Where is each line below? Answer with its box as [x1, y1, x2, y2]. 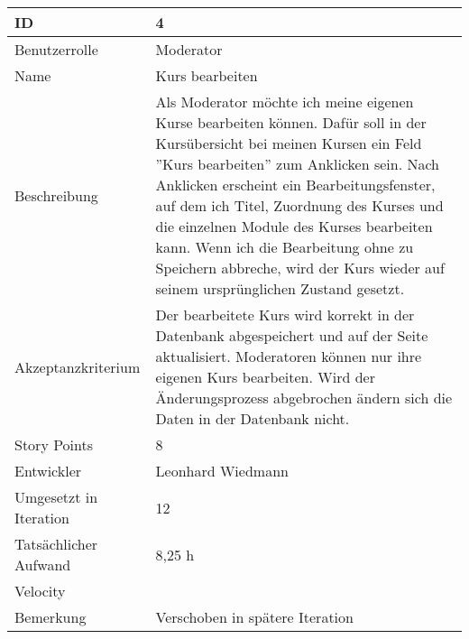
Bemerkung [14, 607, 87, 627]
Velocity [14, 580, 66, 601]
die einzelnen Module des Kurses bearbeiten [155, 216, 433, 236]
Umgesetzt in [14, 486, 98, 507]
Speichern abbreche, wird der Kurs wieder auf [155, 257, 445, 278]
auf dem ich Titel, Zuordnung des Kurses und [155, 195, 444, 216]
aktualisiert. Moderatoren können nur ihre [155, 346, 422, 366]
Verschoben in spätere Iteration [155, 607, 354, 627]
